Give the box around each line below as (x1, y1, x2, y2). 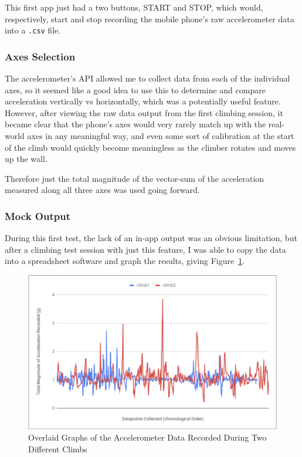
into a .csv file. (5, 24, 61, 36)
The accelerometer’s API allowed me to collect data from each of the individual (5, 72, 290, 84)
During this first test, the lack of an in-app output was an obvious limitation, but (5, 232, 297, 244)
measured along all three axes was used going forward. (5, 184, 200, 196)
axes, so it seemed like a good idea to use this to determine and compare (5, 83, 266, 96)
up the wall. (5, 153, 47, 165)
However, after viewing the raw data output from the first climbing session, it (5, 106, 283, 119)
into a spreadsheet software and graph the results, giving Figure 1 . (5, 255, 245, 267)
